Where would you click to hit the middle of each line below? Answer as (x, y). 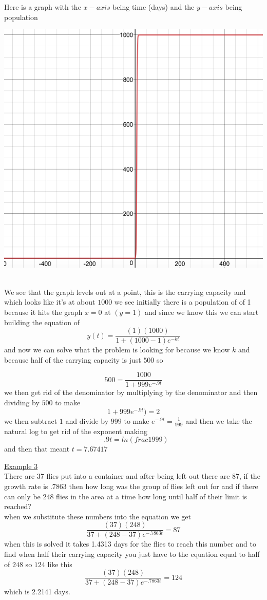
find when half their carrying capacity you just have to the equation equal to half (132, 554)
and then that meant (37, 449)
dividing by (22, 402)
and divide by (87, 420)
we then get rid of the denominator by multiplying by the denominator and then (131, 392)
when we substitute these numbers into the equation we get (98, 516)
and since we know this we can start (202, 312)
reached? (18, 506)
